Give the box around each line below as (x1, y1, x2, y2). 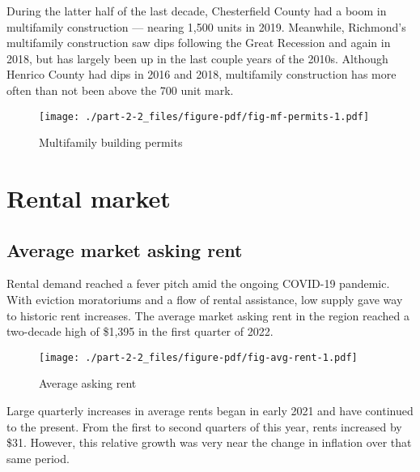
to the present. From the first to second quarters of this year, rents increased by (6, 418, 402, 435)
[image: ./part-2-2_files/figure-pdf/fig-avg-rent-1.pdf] (39, 351, 358, 363)
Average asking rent (39, 375, 137, 392)
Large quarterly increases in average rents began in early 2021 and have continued (6, 402, 414, 419)
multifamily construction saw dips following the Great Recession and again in (6, 34, 391, 51)
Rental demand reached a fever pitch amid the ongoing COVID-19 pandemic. (6, 275, 390, 292)
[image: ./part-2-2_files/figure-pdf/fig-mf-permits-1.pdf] (39, 110, 370, 122)
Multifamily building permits (39, 134, 183, 151)
